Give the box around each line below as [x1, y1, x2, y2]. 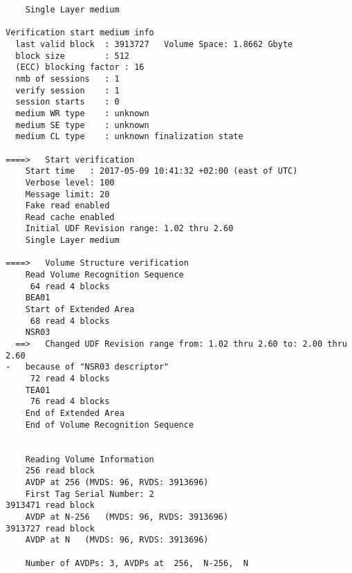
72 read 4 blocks [30, 374, 110, 383]
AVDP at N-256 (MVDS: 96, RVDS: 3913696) [25, 511, 229, 522]
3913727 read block [6, 523, 95, 534]
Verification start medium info [6, 28, 154, 38]
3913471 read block [6, 500, 95, 511]
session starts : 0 [15, 97, 120, 107]
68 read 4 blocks [30, 316, 110, 326]
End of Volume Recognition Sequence [25, 419, 194, 430]
